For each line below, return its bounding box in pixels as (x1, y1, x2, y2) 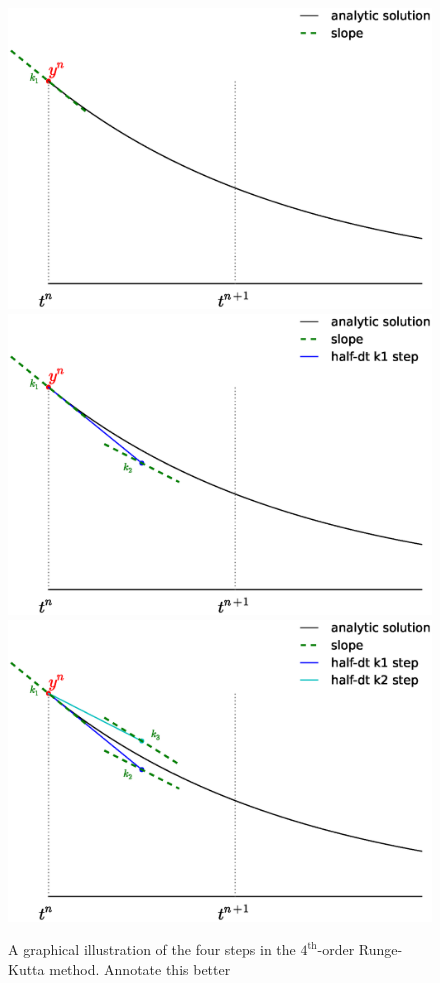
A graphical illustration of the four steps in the (8, 939, 296, 960)
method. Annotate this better (49, 958, 231, 979)
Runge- (358, 939, 403, 960)
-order (317, 939, 355, 960)
